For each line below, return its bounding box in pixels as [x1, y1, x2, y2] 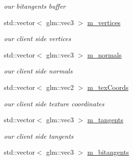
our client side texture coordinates [4, 98, 104, 108]
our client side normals [4, 66, 73, 76]
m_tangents [87, 115, 123, 125]
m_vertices [87, 17, 121, 27]
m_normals [87, 49, 122, 59]
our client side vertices [4, 33, 71, 44]
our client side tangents [4, 131, 74, 141]
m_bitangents [87, 147, 129, 157]
